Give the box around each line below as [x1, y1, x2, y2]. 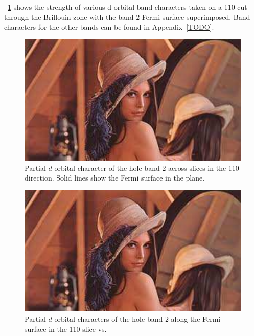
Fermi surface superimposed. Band [142, 11, 250, 22]
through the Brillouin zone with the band [4, 11, 134, 22]
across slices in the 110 [168, 162, 239, 173]
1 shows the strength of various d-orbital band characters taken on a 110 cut [8, 2, 247, 12]
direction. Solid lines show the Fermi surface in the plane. [25, 172, 205, 183]
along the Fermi [171, 313, 221, 324]
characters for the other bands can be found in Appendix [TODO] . [4, 21, 214, 32]
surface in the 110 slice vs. [25, 323, 107, 334]
